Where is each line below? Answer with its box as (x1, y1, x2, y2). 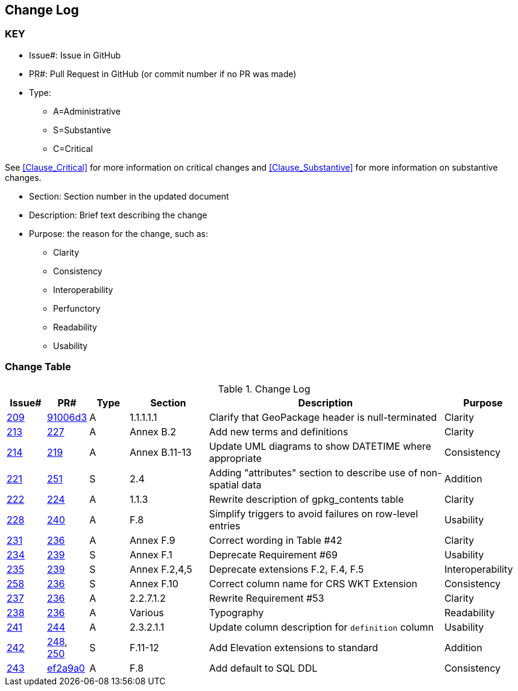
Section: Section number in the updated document (29, 191, 229, 201)
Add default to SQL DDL (209, 661, 318, 674)
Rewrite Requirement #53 (209, 592, 324, 604)
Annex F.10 (130, 577, 178, 590)
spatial (209, 478, 239, 491)
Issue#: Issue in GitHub (29, 49, 121, 60)
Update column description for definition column (209, 620, 434, 633)
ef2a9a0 (46, 661, 85, 674)
